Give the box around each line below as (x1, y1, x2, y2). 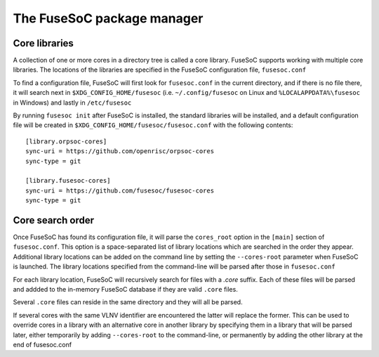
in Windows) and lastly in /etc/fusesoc (13, 98, 132, 107)
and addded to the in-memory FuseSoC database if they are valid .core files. (13, 285, 238, 293)
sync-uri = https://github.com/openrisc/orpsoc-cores (25, 148, 214, 155)
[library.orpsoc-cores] (25, 137, 107, 145)
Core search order (13, 214, 95, 226)
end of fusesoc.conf (13, 340, 72, 349)
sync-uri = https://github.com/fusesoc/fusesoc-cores (25, 186, 214, 195)
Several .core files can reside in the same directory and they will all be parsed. (13, 298, 243, 306)
